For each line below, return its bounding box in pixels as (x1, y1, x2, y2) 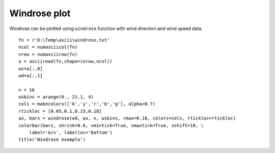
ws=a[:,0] (18, 66, 43, 71)
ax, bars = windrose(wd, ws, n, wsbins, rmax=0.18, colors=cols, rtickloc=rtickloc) (18, 115, 236, 121)
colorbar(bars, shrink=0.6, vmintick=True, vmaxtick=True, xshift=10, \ (18, 123, 204, 128)
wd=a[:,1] (18, 73, 43, 78)
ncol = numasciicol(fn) (18, 44, 78, 50)
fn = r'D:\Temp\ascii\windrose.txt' (18, 37, 110, 43)
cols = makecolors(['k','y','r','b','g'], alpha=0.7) (18, 101, 155, 107)
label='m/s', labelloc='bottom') (29, 130, 113, 136)
